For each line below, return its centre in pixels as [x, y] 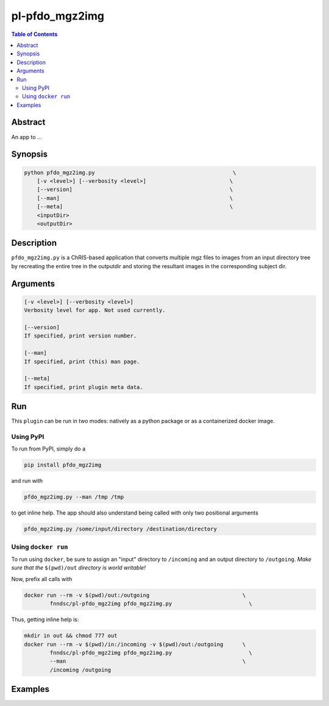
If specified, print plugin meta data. [83, 387]
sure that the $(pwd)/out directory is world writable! [79, 568]
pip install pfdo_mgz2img [63, 465]
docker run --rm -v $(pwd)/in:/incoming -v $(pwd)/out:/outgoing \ [135, 644]
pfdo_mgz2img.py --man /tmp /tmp [74, 497]
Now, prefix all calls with [42, 579]
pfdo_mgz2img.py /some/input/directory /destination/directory [121, 529]
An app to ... [27, 137]
